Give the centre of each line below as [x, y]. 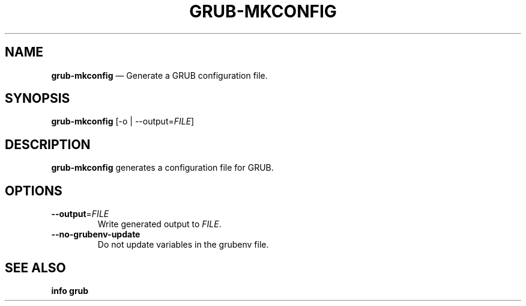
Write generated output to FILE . [159, 224]
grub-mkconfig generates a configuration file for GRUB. [162, 168]
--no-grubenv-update [96, 234]
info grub [70, 290]
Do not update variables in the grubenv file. [183, 245]
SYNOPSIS [38, 99]
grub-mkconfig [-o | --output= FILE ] [123, 121]
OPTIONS [34, 191]
